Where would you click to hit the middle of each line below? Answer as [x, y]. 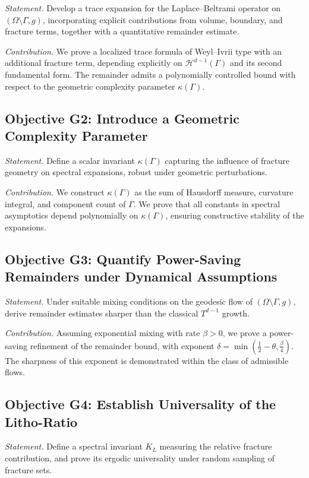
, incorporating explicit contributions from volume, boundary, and [163, 19]
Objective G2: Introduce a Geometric [122, 118]
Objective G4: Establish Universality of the [141, 404]
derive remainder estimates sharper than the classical [102, 313]
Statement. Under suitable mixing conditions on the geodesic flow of [129, 301]
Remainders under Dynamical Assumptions [141, 276]
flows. [15, 372]
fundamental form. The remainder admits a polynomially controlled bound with [150, 74]
